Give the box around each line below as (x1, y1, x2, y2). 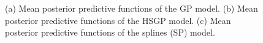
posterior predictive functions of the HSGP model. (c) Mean (5, 14, 231, 26)
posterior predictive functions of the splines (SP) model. (5, 26, 215, 39)
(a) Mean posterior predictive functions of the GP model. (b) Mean (5, 2, 258, 14)
